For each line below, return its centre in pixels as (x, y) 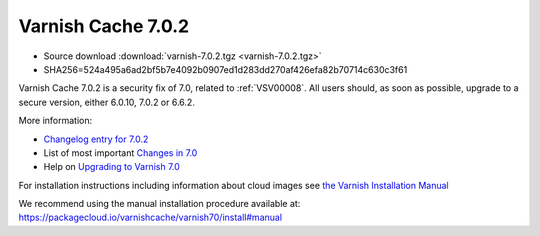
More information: (55, 121)
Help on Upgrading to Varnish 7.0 (111, 167)
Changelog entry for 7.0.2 (96, 139)
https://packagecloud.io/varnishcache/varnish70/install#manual (150, 217)
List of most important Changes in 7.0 (120, 152)
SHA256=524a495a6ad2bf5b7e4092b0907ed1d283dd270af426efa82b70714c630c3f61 (225, 69)
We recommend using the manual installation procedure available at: (159, 204)
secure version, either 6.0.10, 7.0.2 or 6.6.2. (106, 102)
